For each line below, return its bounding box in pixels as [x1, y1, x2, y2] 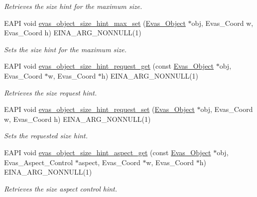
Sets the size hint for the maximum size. [4, 44, 127, 54]
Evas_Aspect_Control [4, 157, 73, 167]
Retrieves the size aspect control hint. [4, 183, 118, 194]
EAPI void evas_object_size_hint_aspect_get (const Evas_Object [4, 147, 211, 157]
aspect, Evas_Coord [78, 157, 140, 167]
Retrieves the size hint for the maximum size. [4, 1, 142, 11]
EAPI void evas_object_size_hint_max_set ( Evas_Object [4, 17, 186, 28]
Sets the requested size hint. [4, 130, 88, 141]
